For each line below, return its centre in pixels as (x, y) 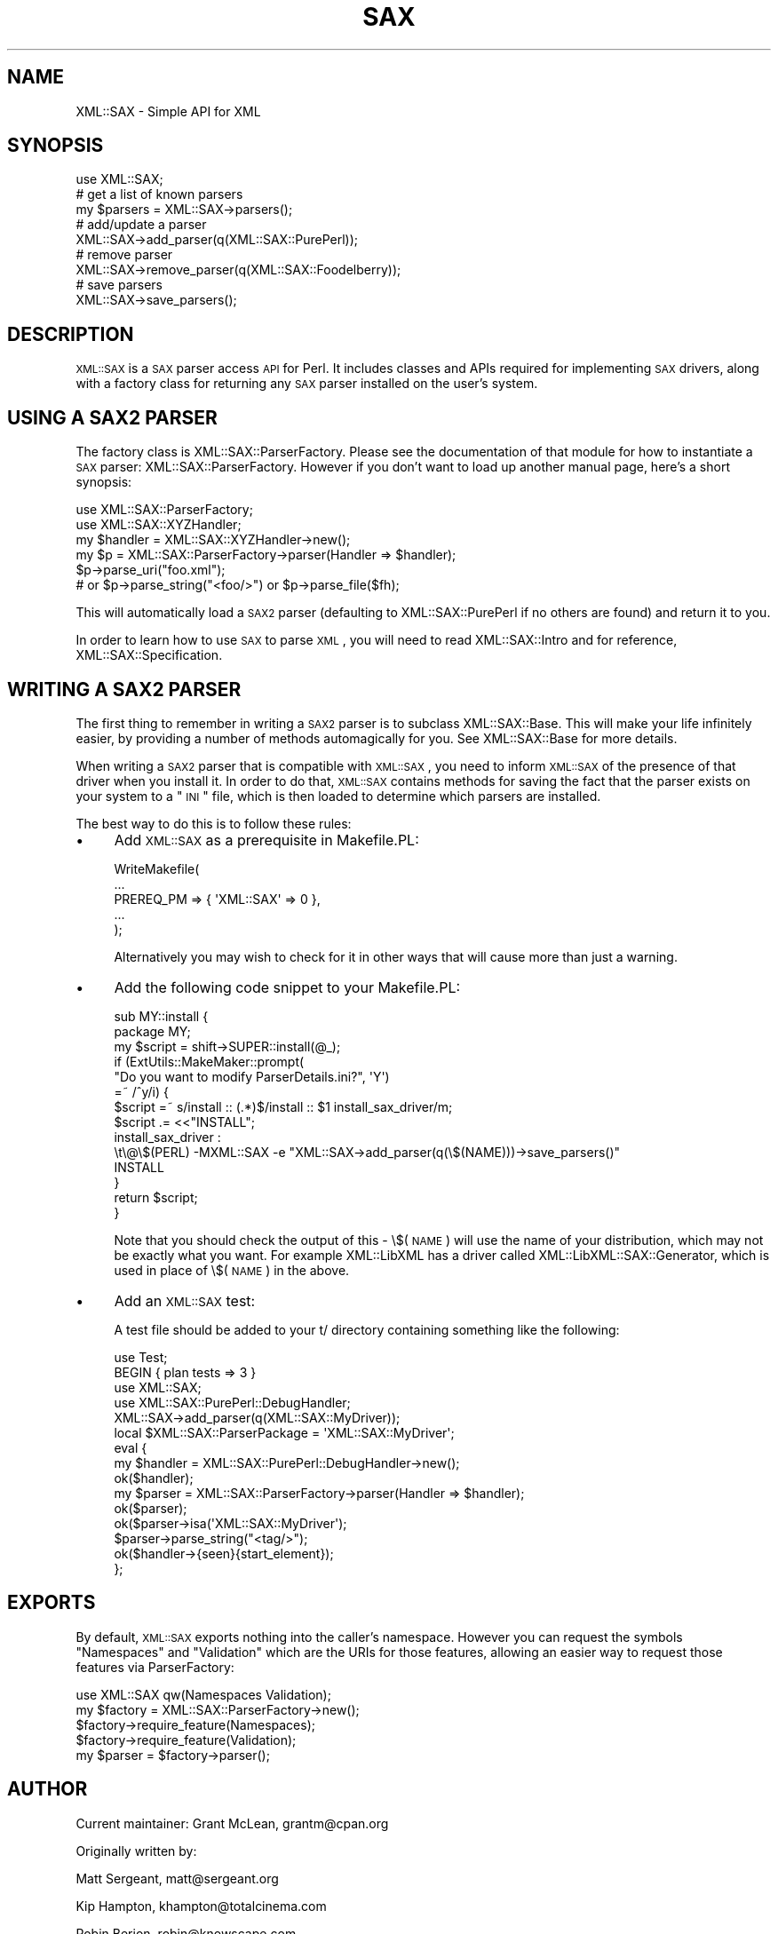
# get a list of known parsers (159, 194)
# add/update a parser (141, 225)
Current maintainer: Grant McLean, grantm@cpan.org (232, 1823)
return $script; (156, 1197)
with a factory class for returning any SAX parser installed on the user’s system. (307, 384)
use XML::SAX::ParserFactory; (164, 510)
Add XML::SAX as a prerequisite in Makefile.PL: (266, 840)
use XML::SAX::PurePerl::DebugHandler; (232, 1402)
